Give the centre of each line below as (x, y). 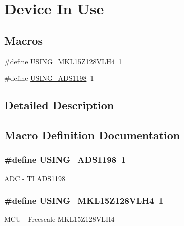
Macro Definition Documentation (92, 134)
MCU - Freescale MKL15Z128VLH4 (59, 219)
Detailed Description (59, 105)
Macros (23, 40)
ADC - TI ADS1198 (35, 178)
